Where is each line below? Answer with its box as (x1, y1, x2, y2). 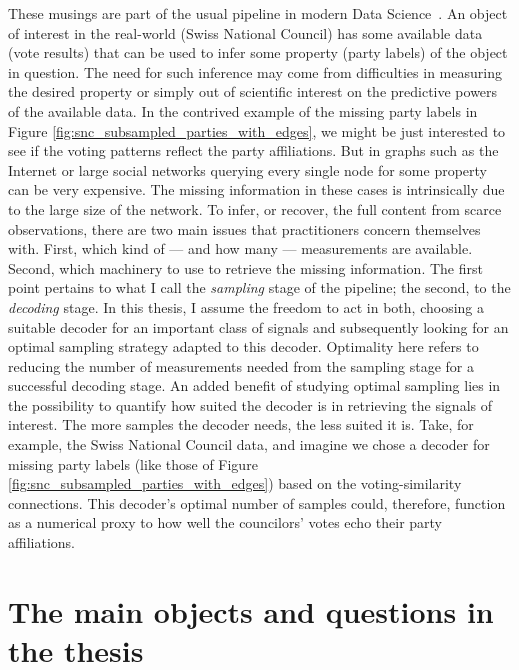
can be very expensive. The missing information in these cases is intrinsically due (8, 179, 505, 200)
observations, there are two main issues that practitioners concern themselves (8, 218, 481, 239)
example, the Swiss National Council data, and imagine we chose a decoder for (8, 434, 490, 455)
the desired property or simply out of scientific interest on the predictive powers (8, 81, 498, 102)
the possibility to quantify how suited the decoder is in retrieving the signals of (8, 394, 492, 415)
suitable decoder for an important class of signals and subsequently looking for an (8, 316, 509, 337)
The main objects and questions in (8, 590, 494, 631)
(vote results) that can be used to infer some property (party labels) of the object (8, 42, 508, 63)
